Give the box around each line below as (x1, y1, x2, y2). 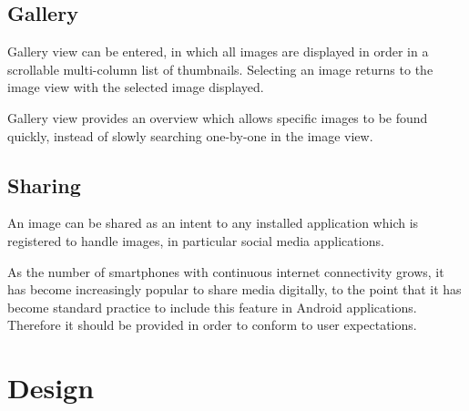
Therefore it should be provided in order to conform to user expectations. (7, 315, 417, 334)
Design (7, 369, 95, 406)
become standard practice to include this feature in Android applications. (7, 297, 417, 316)
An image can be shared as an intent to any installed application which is (7, 213, 419, 232)
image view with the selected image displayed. (7, 77, 264, 97)
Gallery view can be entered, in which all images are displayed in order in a (7, 42, 429, 61)
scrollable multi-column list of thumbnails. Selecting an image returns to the (7, 59, 433, 78)
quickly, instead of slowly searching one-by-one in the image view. (7, 126, 373, 145)
